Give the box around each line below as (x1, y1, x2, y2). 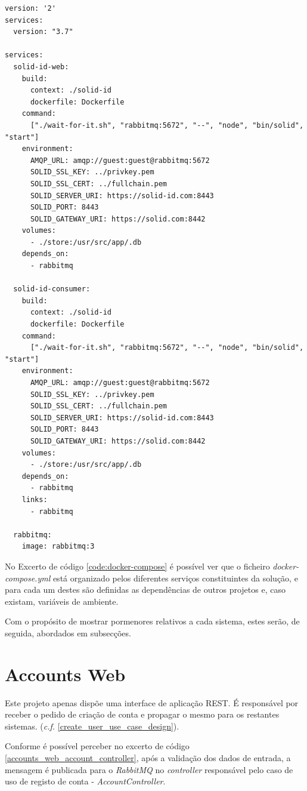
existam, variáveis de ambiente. (5, 595, 119, 607)
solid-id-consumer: (13, 285, 91, 294)
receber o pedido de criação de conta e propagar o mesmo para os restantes (5, 708, 280, 721)
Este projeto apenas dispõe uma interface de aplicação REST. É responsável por (5, 696, 299, 709)
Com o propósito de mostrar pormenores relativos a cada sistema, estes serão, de (5, 615, 300, 627)
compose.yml (5, 571, 51, 584)
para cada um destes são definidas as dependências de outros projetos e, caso (5, 583, 286, 596)
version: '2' (5, 4, 56, 13)
